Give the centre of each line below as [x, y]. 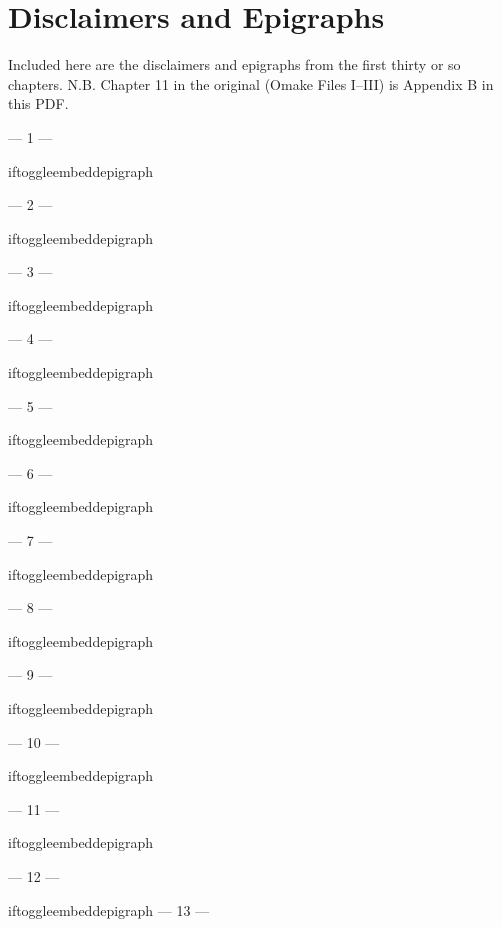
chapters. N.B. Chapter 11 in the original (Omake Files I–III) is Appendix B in [251, 83]
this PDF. [38, 103]
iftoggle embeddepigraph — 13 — [109, 909]
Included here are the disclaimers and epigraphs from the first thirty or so [234, 64]
